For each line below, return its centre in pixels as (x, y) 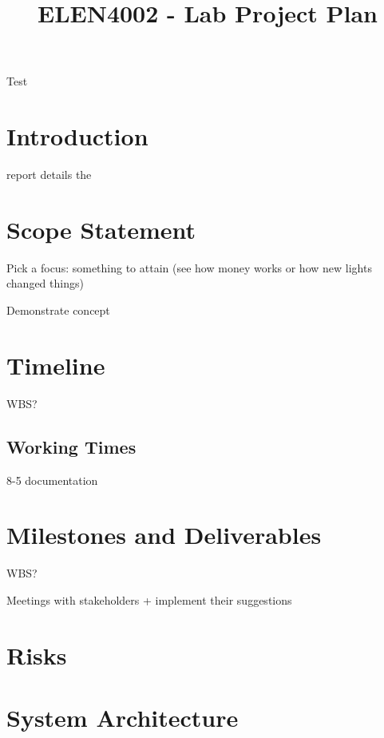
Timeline (56, 365)
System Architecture (123, 717)
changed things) (45, 283)
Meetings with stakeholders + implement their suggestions (149, 599)
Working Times (71, 446)
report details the (49, 175)
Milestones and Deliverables (164, 535)
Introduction (77, 136)
